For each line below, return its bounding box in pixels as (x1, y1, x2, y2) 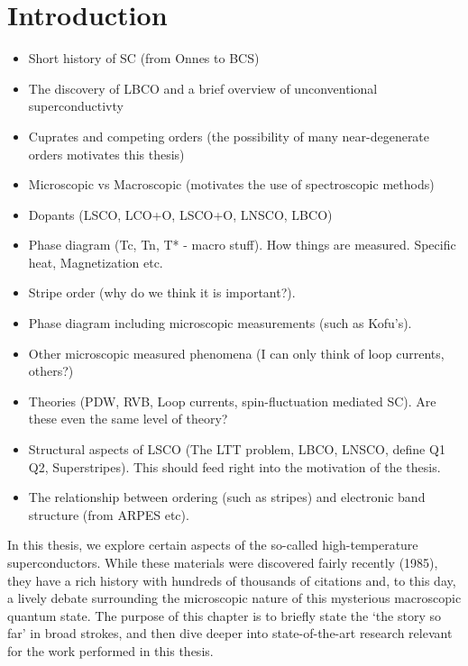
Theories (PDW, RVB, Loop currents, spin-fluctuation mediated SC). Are (28, 391, 436, 410)
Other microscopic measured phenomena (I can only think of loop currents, (28, 343, 445, 362)
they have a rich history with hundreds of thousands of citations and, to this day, (7, 570, 456, 589)
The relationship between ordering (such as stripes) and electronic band (28, 488, 426, 506)
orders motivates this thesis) (28, 144, 185, 163)
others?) (28, 361, 74, 380)
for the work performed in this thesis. (7, 641, 214, 660)
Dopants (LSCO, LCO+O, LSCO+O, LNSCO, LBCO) (28, 205, 333, 224)
